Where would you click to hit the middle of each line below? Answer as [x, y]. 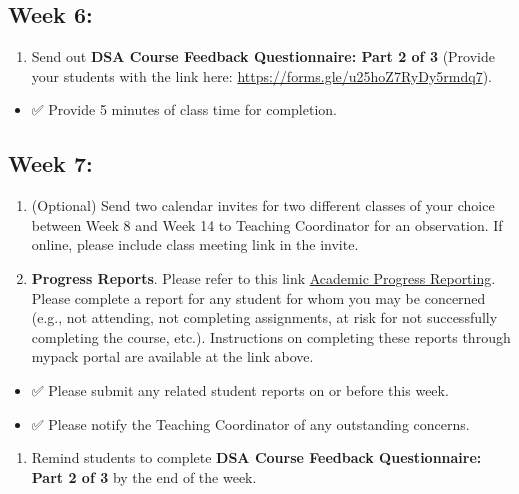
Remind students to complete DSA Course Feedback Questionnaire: [256, 457]
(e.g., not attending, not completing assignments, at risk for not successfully [264, 317]
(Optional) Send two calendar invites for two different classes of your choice [263, 205]
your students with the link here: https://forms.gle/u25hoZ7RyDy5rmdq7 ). [261, 75]
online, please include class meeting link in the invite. [195, 244]
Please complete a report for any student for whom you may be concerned [258, 297]
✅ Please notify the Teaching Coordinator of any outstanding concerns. [250, 423]
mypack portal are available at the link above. [172, 356]
